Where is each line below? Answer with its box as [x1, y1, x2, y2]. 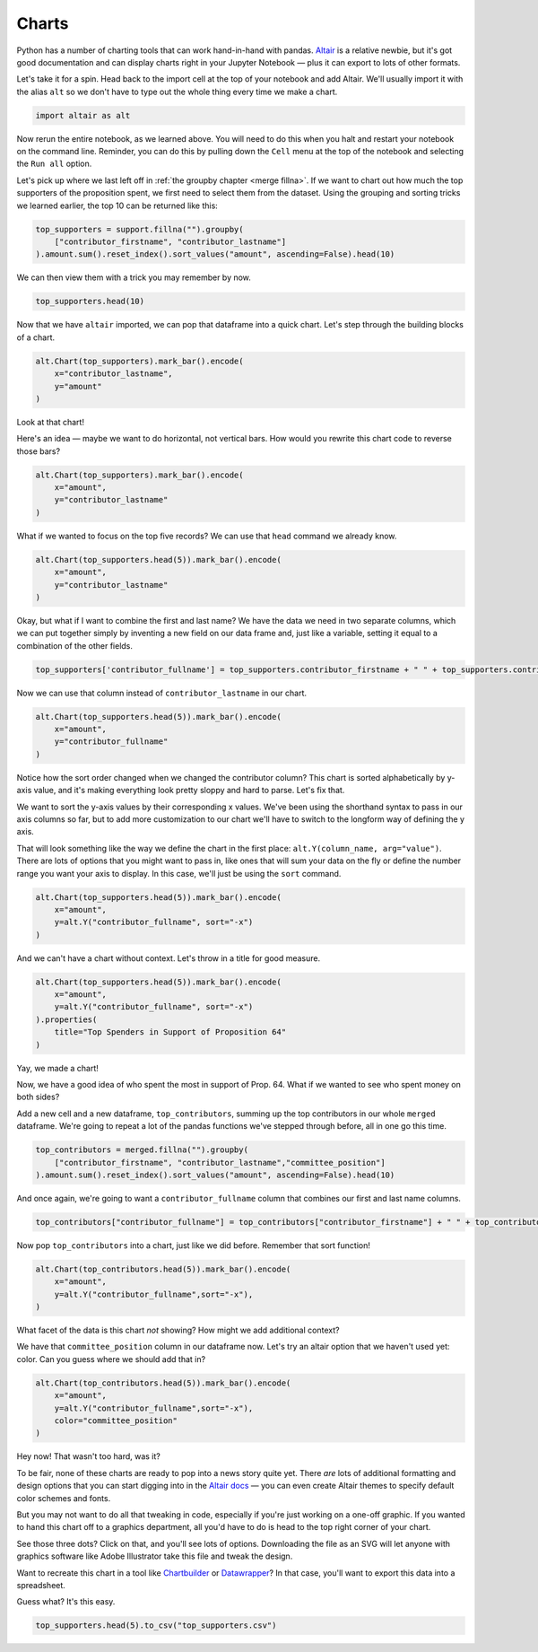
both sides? [16, 1091, 60, 1103]
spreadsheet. [16, 1579, 66, 1590]
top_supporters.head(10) [35, 296, 145, 307]
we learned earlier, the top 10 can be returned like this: [16, 200, 219, 211]
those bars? [16, 445, 61, 457]
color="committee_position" [54, 1416, 178, 1426]
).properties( [35, 1014, 98, 1025]
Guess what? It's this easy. [16, 1596, 116, 1607]
